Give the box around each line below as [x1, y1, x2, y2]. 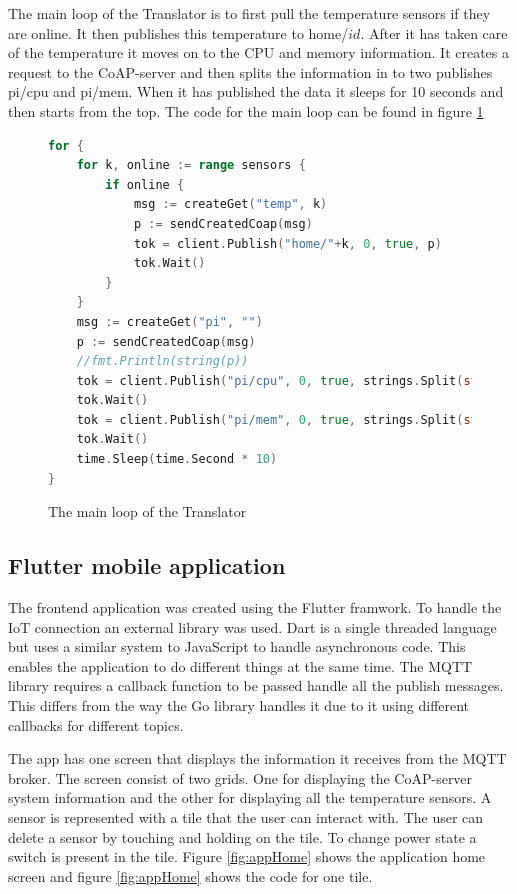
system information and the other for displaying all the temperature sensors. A [8, 787, 492, 808]
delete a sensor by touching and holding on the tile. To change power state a [8, 826, 477, 847]
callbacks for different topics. [8, 714, 184, 735]
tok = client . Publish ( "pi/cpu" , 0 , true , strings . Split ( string [76, 373, 507, 388]
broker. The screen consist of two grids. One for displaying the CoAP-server [8, 767, 473, 788]
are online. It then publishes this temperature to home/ [8, 22, 349, 43]
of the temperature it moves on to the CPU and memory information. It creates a [8, 42, 510, 63]
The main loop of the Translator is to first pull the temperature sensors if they [8, 3, 491, 23]
